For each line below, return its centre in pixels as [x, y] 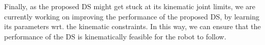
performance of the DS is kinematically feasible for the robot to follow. [115, 36]
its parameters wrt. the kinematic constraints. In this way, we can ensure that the [132, 26]
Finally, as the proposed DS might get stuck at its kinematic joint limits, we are [130, 6]
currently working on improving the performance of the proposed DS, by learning [132, 16]
